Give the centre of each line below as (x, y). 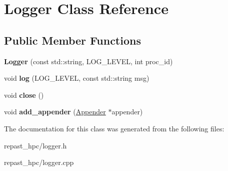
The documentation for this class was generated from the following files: (114, 128)
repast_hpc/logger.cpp (39, 162)
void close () (24, 95)
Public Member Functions (72, 40)
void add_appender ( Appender (55, 112)
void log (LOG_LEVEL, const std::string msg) (77, 78)
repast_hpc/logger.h (35, 145)
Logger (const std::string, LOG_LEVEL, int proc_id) (88, 61)
